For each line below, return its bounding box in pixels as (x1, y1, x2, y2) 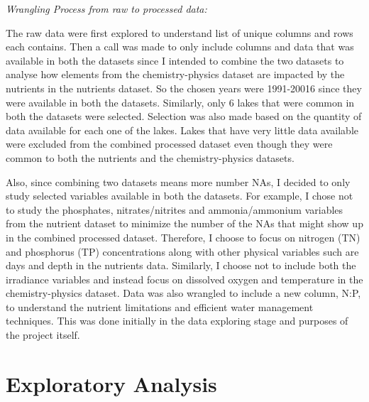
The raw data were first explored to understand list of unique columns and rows (6, 25, 353, 40)
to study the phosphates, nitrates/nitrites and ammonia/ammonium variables (6, 202, 343, 217)
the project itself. (6, 327, 80, 342)
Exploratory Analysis (6, 369, 217, 398)
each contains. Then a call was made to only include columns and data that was (6, 39, 354, 54)
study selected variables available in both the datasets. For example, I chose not (6, 188, 353, 203)
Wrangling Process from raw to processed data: (6, 1, 207, 16)
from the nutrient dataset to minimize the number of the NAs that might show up (6, 216, 363, 231)
